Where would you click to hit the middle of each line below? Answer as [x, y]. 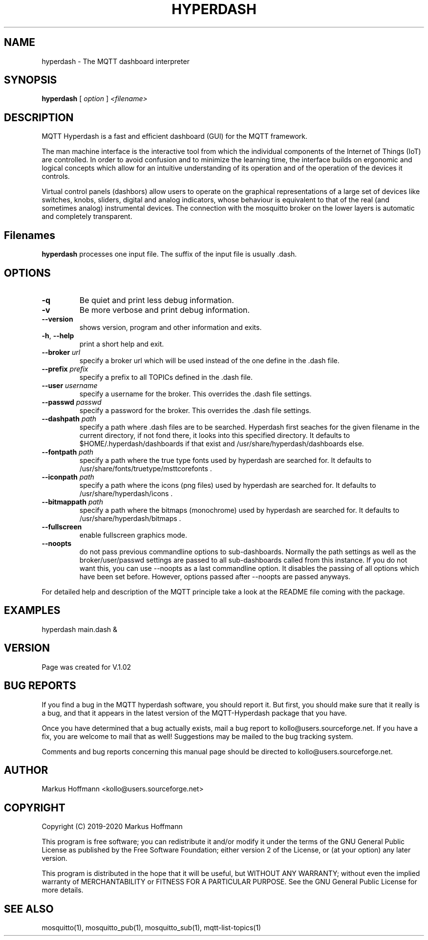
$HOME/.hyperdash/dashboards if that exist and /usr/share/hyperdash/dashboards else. [222, 443]
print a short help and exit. [122, 344]
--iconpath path [68, 477]
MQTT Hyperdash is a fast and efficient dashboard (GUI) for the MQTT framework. [175, 136]
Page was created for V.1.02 [86, 667]
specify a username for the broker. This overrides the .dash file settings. [195, 393]
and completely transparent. [87, 217]
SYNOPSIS [31, 80]
